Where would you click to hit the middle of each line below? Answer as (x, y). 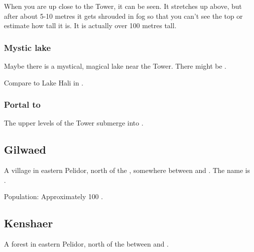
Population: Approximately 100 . (54, 196)
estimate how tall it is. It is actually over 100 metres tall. (90, 25)
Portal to (22, 105)
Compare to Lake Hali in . (44, 82)
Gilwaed (25, 149)
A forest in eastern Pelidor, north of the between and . (86, 244)
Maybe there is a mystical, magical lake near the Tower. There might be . (115, 66)
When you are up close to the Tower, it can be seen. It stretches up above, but (123, 6)
